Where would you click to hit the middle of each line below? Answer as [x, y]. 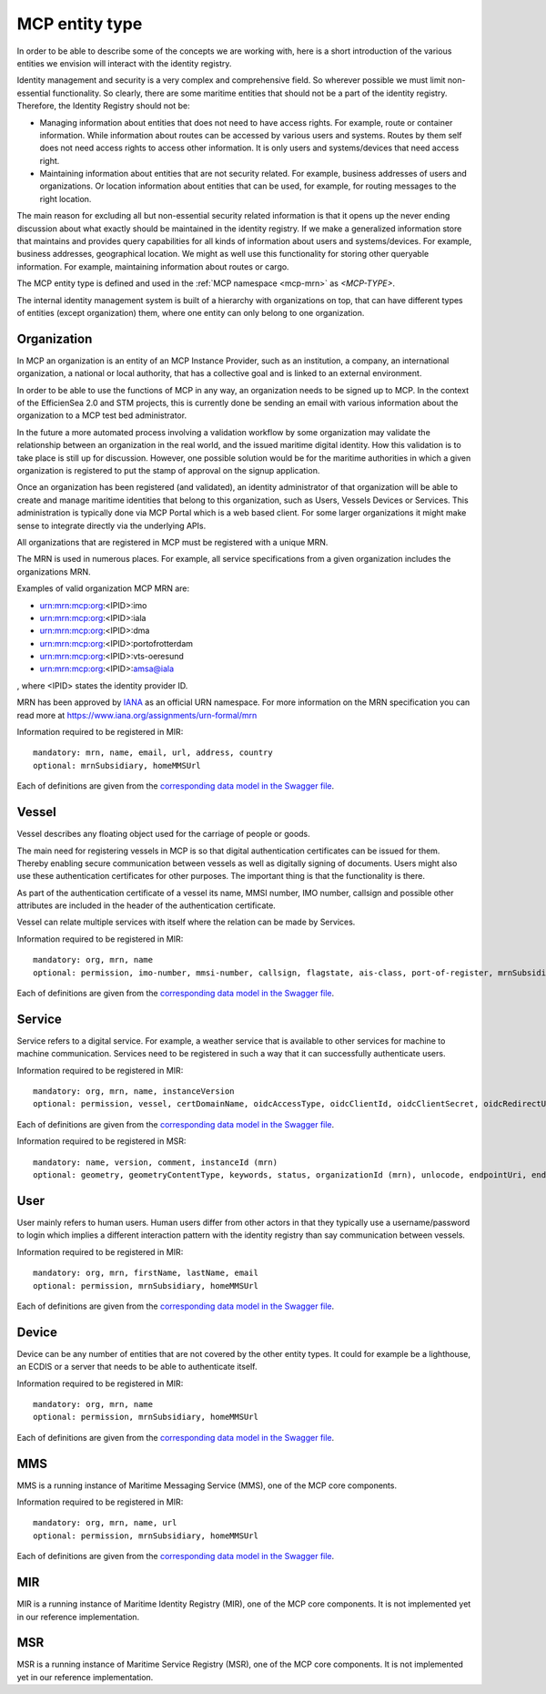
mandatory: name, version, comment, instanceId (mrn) [155, 1162]
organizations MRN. [54, 571]
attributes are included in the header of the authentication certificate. [147, 905]
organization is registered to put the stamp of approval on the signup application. [168, 470]
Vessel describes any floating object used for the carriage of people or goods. [164, 834]
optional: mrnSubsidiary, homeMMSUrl [117, 765]
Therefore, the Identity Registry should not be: [103, 106]
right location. [66, 199]
